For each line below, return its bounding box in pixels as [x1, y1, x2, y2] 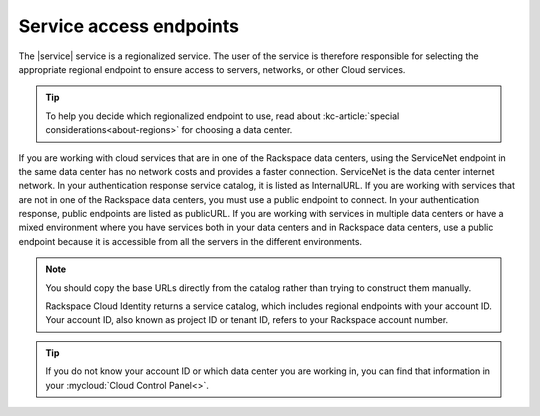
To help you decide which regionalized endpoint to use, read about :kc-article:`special [45, 110, 400, 122]
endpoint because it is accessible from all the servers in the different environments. [18, 235, 363, 247]
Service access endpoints [18, 15, 240, 37]
